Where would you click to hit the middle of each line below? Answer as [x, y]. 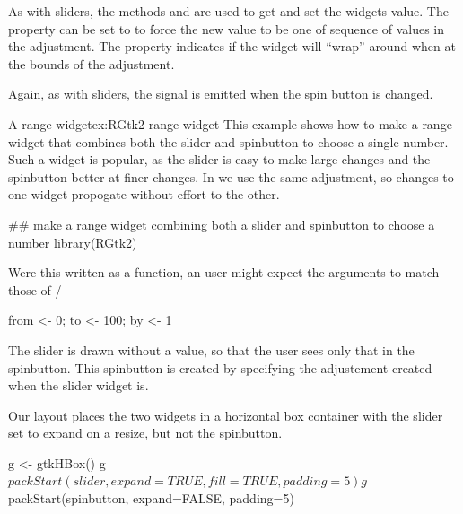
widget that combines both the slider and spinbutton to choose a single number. [228, 141]
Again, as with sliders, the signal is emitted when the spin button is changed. [221, 94]
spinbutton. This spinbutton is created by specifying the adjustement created [220, 367]
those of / [35, 289]
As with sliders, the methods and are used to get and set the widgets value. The [228, 11]
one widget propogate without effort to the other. [144, 194]
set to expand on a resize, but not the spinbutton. [145, 433]
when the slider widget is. [79, 385]
